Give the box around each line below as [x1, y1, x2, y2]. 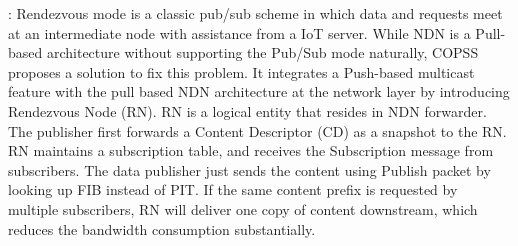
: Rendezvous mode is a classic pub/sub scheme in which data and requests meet [8, 3, 503, 23]
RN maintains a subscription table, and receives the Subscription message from [8, 140, 494, 161]
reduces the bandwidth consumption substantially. [8, 218, 316, 239]
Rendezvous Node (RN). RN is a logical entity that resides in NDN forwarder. [8, 100, 487, 121]
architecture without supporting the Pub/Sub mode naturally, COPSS [46, 42, 479, 63]
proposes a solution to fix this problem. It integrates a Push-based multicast [8, 61, 475, 82]
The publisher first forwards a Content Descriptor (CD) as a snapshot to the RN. [8, 120, 507, 141]
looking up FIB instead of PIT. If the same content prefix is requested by [8, 179, 458, 200]
